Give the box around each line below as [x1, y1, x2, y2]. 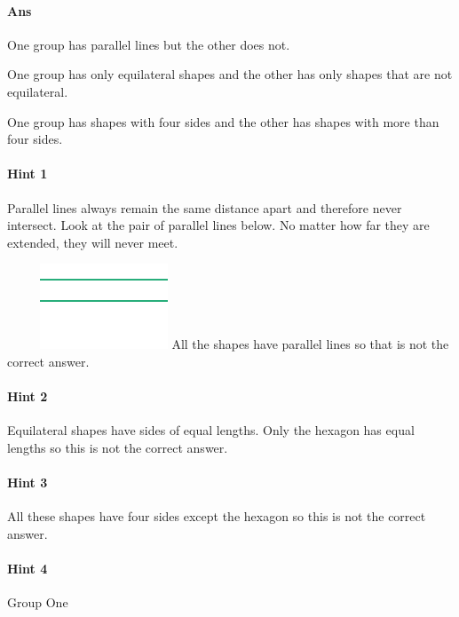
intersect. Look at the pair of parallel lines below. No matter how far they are [7, 216, 430, 234]
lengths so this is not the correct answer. [7, 438, 228, 456]
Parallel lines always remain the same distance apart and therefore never [7, 198, 402, 217]
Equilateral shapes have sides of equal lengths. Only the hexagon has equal [7, 421, 415, 439]
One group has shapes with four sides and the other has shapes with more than [7, 112, 439, 131]
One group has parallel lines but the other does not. [7, 35, 290, 53]
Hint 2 [7, 387, 48, 406]
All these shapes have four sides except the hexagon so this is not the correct [7, 507, 426, 526]
